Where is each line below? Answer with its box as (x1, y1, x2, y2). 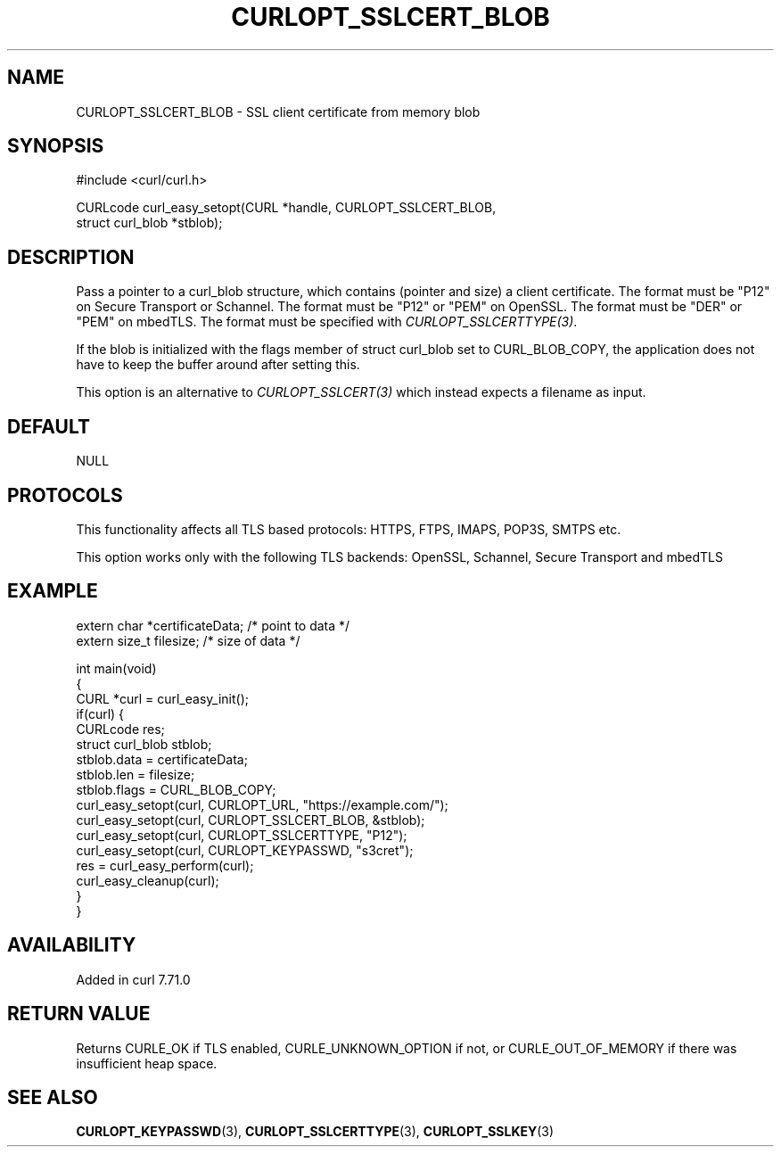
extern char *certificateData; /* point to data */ (76, 617, 350, 633)
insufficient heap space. (76, 1055, 218, 1071)
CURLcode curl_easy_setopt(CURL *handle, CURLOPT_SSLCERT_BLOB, (76, 200, 497, 216)
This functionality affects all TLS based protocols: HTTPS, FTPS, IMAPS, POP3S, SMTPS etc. (76, 521, 621, 537)
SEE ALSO (7, 1085, 98, 1109)
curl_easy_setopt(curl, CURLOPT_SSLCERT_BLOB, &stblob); (76, 812, 425, 828)
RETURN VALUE (7, 1002, 151, 1026)
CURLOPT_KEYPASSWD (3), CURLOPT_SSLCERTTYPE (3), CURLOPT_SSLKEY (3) (76, 1124, 555, 1140)
